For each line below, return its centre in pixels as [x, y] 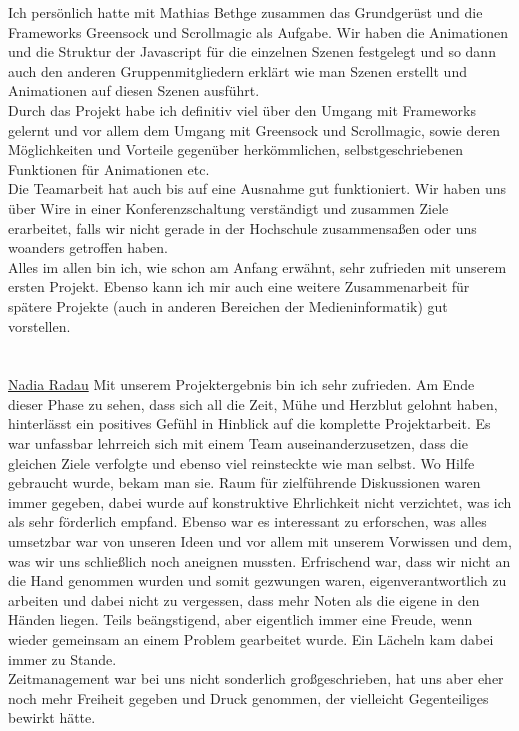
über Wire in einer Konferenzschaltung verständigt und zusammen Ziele [228, 207]
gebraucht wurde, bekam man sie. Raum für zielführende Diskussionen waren [244, 482]
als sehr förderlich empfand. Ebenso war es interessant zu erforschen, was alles [247, 521]
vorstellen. [39, 325]
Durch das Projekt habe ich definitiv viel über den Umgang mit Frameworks [242, 109]
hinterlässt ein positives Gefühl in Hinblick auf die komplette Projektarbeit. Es [249, 423]
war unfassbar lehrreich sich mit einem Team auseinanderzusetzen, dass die [238, 443]
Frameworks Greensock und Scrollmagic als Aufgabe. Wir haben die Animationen [258, 31]
